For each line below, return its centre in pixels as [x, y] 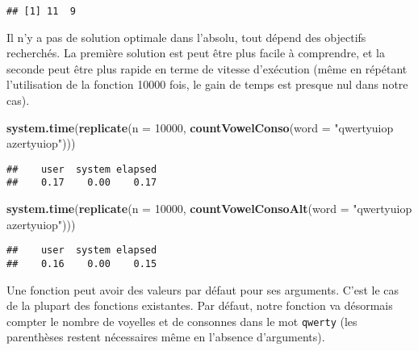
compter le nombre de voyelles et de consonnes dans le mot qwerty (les [182, 321]
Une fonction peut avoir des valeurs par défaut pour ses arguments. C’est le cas [203, 289]
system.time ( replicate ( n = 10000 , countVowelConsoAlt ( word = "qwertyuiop [209, 209]
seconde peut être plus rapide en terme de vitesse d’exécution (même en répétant [207, 68]
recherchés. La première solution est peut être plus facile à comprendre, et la [196, 53]
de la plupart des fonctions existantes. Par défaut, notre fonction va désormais [200, 305]
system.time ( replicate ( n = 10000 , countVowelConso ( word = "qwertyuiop [200, 127]
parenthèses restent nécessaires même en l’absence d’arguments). [166, 337]
